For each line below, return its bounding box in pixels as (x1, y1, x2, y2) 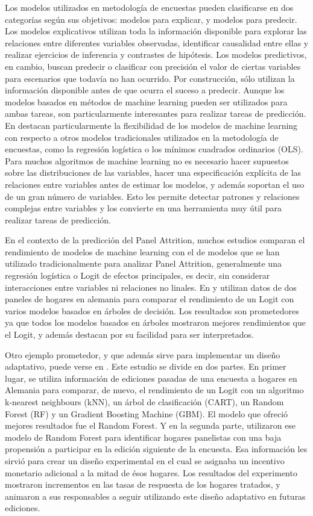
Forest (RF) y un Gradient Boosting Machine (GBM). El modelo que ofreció (5, 407, 288, 420)
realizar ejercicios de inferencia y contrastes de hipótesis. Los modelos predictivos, (5, 48, 307, 61)
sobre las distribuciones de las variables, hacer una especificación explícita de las (5, 166, 302, 179)
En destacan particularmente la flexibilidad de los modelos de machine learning (5, 119, 298, 131)
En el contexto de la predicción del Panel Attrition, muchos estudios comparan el (5, 234, 305, 246)
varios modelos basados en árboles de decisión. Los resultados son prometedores (5, 304, 299, 317)
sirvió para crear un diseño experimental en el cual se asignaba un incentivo (5, 454, 285, 467)
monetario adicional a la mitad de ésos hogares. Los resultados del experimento (5, 466, 297, 479)
